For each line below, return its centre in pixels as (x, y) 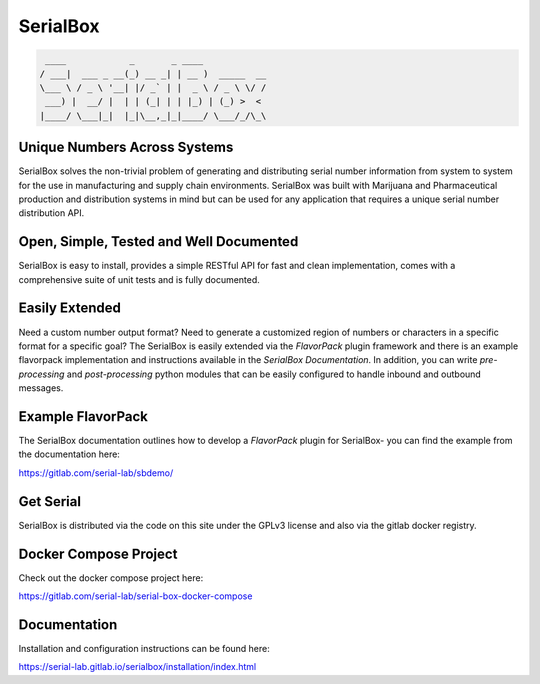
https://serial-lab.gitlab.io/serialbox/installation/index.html (137, 667)
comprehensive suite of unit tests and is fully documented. (139, 279)
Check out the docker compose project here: (111, 577)
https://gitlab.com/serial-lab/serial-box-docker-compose (135, 596)
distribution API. (51, 213)
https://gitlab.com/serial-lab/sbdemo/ (96, 472)
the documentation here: (69, 454)
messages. (41, 388)
